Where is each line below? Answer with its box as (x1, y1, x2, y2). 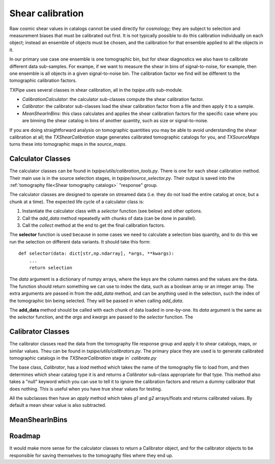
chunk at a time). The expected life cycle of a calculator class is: (9, 199, 145, 205)
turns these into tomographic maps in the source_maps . (9, 141, 127, 147)
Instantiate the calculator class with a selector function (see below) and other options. (22, 208, 203, 214)
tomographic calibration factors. (9, 77, 77, 84)
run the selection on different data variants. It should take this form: (9, 238, 151, 244)
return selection (29, 265, 72, 270)
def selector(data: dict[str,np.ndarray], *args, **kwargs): (18, 251, 174, 257)
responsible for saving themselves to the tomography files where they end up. (9, 452, 173, 458)
